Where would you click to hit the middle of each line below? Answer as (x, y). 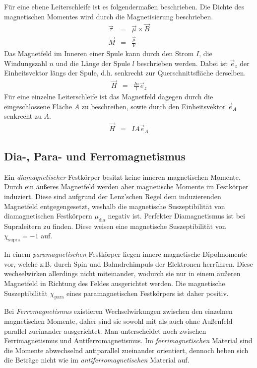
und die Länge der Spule (93, 63)
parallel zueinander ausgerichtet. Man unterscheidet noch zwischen (105, 331)
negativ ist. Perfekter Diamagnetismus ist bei (176, 216)
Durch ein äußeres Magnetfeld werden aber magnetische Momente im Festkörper (126, 186)
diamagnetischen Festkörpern (48, 216)
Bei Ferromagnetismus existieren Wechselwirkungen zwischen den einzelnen (118, 311)
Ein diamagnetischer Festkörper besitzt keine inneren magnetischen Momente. (122, 177)
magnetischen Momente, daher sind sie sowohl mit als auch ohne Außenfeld (118, 321)
